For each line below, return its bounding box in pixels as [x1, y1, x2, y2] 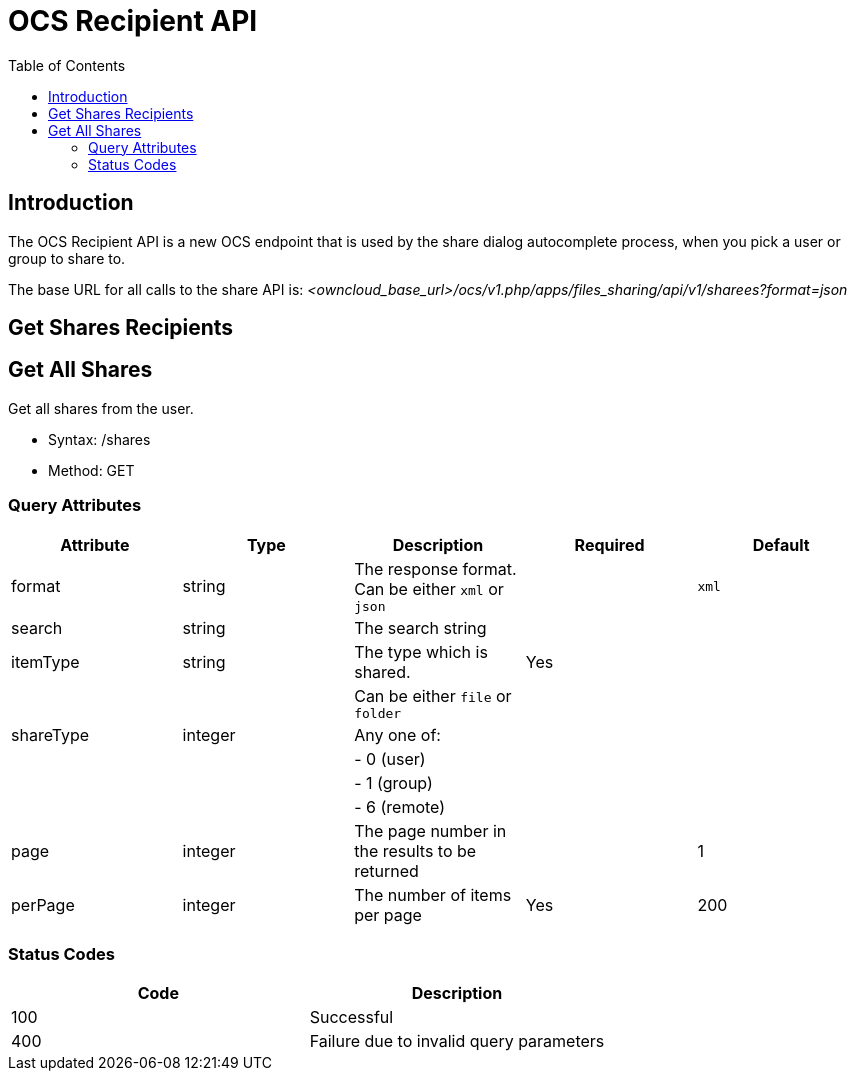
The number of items [354, 884, 512, 905]
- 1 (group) [354, 772, 433, 793]
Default [752, 534, 810, 555]
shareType [11, 724, 90, 745]
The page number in [354, 820, 507, 841]
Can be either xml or [354, 578, 504, 599]
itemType [11, 651, 80, 672]
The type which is [354, 641, 488, 662]
